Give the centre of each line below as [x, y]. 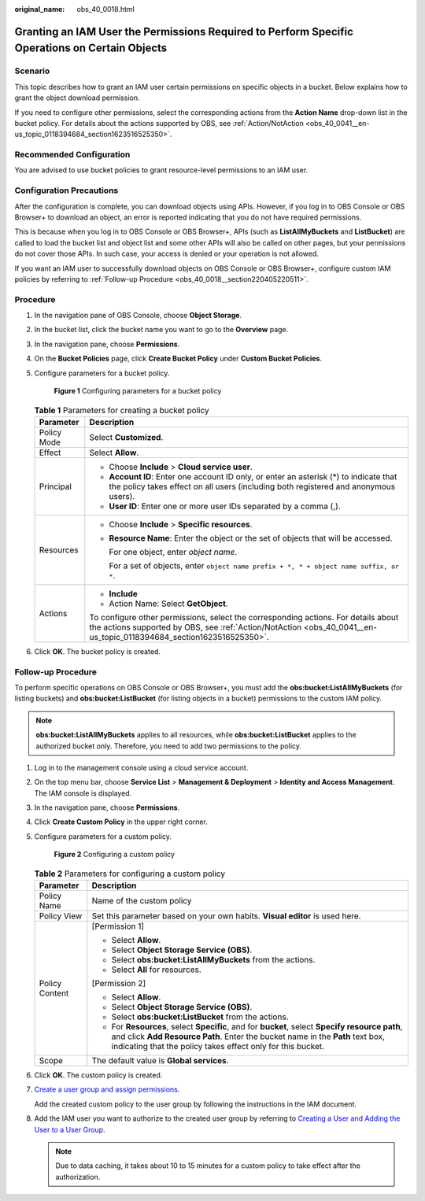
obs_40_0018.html [106, 9]
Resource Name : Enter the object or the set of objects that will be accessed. [251, 538]
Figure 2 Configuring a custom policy [115, 855]
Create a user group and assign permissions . [107, 1089]
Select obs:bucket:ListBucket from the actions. [200, 1017]
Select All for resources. [157, 970]
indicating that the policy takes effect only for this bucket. [218, 1046]
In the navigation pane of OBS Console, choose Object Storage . [138, 316]
